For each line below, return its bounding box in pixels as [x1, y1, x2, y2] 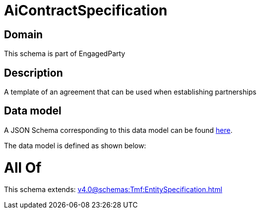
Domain [4, 28, 43, 41]
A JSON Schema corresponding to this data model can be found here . [4, 125, 233, 134]
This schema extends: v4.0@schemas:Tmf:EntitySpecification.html [4, 185, 222, 194]
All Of [4, 159, 42, 176]
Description [4, 66, 63, 79]
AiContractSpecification [4, 2, 168, 19]
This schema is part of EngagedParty [4, 49, 126, 58]
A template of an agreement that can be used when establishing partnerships [4, 88, 257, 97]
